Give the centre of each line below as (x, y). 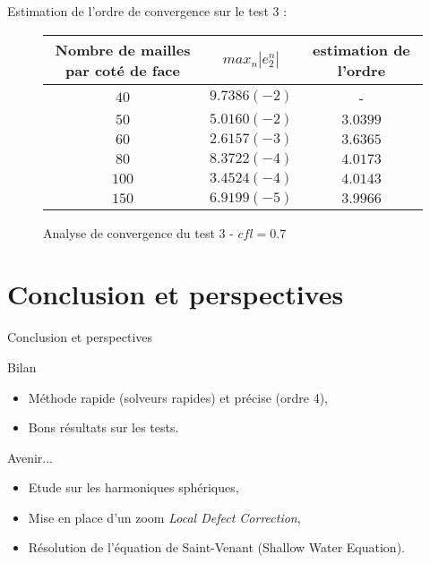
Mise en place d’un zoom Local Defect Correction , (164, 517)
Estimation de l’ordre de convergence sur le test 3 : (147, 11)
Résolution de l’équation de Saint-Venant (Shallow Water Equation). (216, 547)
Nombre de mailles (123, 49)
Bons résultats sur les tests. (103, 427)
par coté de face (123, 70)
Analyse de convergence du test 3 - (138, 232)
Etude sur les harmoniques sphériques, (133, 487)
